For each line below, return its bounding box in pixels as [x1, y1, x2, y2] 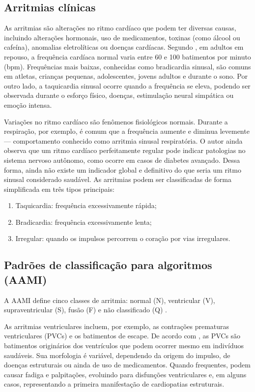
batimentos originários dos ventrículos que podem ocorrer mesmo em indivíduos [4, 340, 244, 351]
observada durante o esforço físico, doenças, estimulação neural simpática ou [4, 90, 234, 100]
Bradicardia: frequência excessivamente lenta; [15, 216, 152, 227]
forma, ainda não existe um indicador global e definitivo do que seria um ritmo [4, 164, 241, 175]
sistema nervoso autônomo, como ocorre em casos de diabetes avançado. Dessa [4, 154, 240, 165]
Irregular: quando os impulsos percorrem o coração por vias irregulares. [15, 233, 230, 243]
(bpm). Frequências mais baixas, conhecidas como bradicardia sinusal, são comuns [4, 61, 251, 71]
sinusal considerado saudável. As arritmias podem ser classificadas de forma [4, 174, 231, 184]
